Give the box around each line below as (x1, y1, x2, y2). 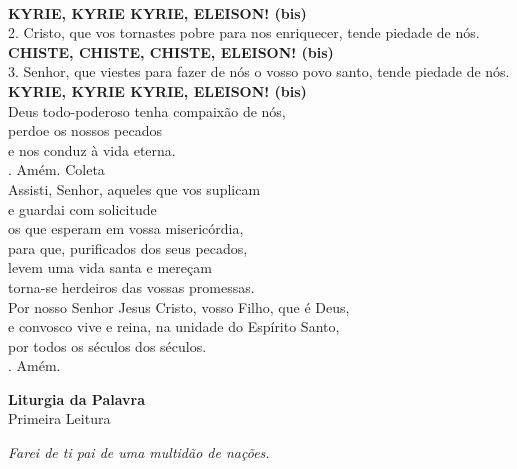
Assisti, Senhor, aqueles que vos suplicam (8, 178, 261, 199)
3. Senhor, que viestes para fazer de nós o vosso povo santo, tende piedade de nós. (8, 61, 510, 82)
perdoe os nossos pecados (8, 120, 163, 141)
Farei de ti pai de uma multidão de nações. (8, 442, 270, 463)
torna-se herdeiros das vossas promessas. (8, 276, 255, 297)
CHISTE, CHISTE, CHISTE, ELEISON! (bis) (8, 41, 334, 62)
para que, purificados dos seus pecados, (8, 237, 248, 258)
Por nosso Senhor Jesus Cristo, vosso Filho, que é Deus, (8, 296, 350, 317)
